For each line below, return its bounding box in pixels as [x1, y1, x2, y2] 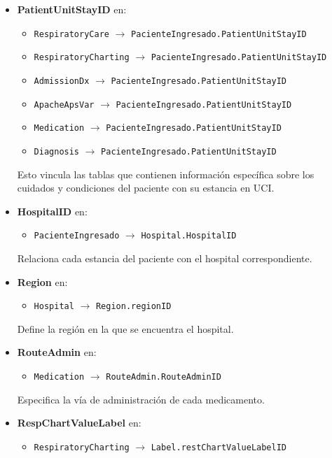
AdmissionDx [34, 76, 90, 86]
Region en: [17, 274, 68, 289]
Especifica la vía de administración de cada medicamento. [17, 392, 265, 406]
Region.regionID [95, 301, 172, 312]
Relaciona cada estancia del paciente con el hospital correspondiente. [17, 250, 312, 265]
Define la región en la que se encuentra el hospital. [17, 321, 234, 336]
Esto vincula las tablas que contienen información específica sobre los [17, 166, 314, 181]
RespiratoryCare [34, 29, 109, 39]
